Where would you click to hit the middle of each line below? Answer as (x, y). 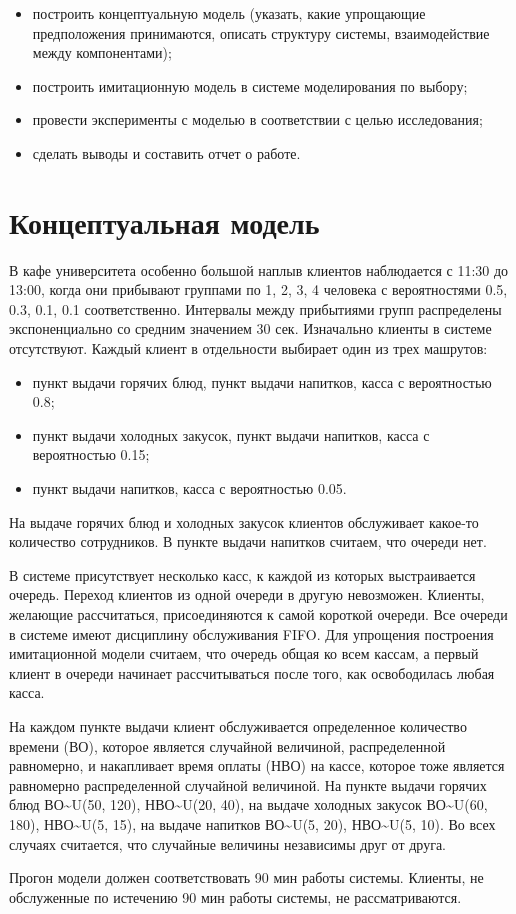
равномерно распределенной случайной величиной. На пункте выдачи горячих (248, 784)
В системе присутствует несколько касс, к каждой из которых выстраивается (242, 574)
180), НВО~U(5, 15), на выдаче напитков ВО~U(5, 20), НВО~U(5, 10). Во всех (252, 823)
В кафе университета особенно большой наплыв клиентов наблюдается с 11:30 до (259, 269)
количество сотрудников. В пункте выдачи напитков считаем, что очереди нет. (248, 541)
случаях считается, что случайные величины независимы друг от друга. (227, 843)
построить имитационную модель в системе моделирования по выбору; (250, 85)
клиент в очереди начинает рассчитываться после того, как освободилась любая (252, 672)
